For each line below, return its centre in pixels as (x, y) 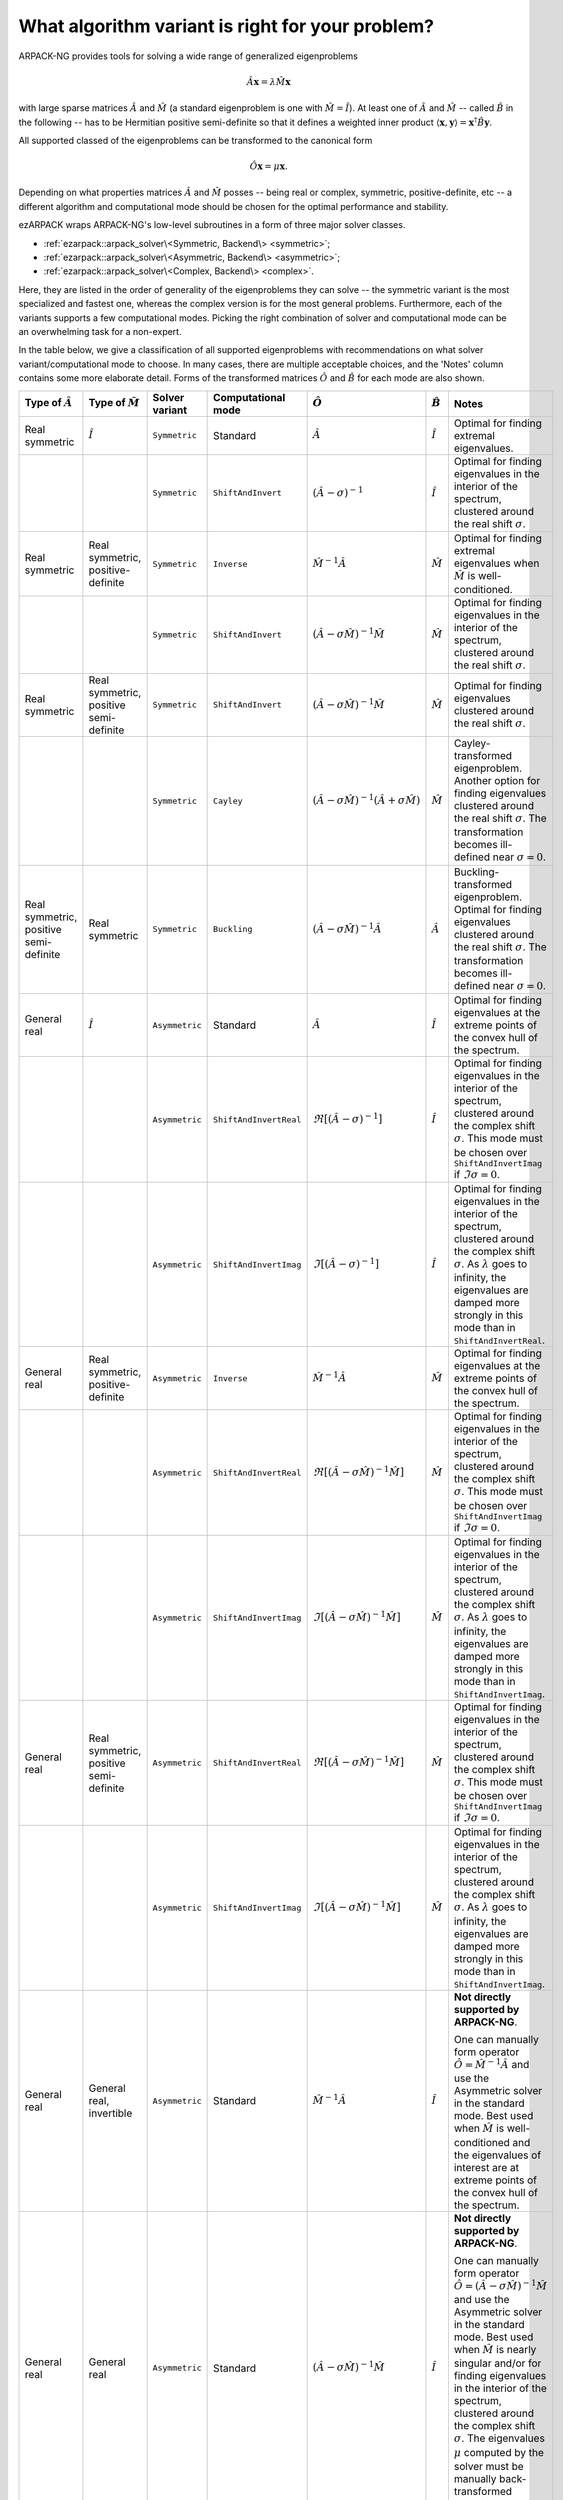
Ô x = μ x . (269, 166)
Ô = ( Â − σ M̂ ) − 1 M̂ (500, 2284)
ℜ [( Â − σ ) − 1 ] (347, 1117)
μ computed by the (498, 2452)
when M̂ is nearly (495, 2349)
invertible (110, 2113)
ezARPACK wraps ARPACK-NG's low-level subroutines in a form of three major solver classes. (212, 225)
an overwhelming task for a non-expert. (100, 331)
